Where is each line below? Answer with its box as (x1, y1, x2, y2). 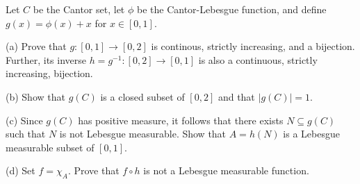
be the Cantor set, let (33, 2, 125, 16)
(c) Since (6, 112, 43, 127)
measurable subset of (6, 140, 95, 154)
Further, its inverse (6, 52, 86, 67)
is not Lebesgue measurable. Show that (59, 126, 227, 141)
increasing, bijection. (6, 66, 93, 81)
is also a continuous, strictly (198, 52, 318, 67)
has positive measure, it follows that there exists (78, 112, 284, 127)
